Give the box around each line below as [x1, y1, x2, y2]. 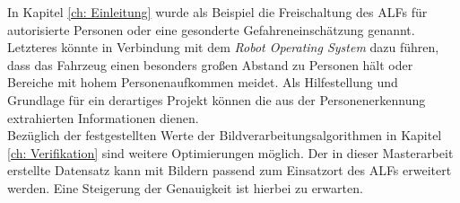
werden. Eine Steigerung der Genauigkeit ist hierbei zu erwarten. [7, 178, 363, 197]
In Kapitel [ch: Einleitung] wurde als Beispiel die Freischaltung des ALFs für [7, 3, 428, 21]
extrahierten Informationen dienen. [7, 108, 199, 127]
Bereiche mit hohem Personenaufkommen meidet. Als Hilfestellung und [7, 73, 398, 92]
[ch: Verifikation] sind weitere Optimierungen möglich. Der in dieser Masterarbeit [7, 143, 454, 162]
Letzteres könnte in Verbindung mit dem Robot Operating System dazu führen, [7, 38, 439, 57]
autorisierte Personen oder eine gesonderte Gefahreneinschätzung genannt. [7, 20, 415, 39]
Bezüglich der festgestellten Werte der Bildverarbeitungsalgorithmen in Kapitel [7, 126, 442, 145]
